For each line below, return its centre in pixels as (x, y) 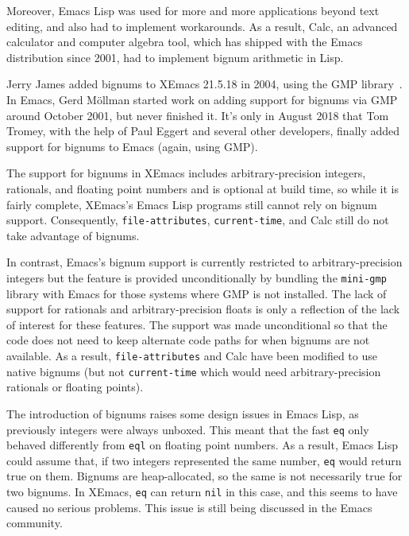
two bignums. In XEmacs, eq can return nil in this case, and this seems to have (202, 492)
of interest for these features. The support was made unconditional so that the (197, 324)
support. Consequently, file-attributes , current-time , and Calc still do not (198, 220)
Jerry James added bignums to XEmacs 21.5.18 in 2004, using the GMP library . (204, 84)
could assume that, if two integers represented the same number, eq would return (204, 460)
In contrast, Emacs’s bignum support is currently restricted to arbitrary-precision (204, 262)
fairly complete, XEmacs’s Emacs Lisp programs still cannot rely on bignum (192, 204)
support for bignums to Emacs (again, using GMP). (132, 146)
